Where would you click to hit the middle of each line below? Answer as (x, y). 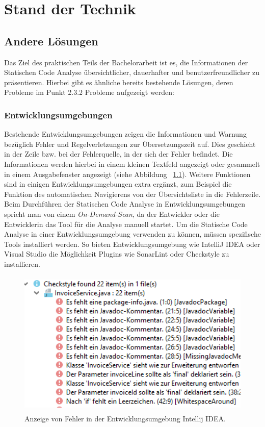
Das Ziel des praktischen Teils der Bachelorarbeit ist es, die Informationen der (126, 62)
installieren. (22, 263)
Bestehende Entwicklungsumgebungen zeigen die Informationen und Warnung (125, 134)
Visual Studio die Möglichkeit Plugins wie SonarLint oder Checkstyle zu (117, 254)
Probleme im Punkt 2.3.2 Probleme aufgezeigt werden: (89, 92)
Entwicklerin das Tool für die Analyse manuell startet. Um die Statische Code (126, 224)
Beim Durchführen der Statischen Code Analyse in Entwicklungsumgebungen (125, 204)
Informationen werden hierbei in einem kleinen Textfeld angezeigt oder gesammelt (132, 164)
